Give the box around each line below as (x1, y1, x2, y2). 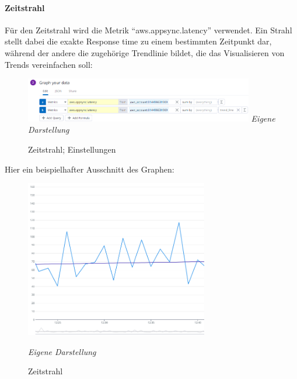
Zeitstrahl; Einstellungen (28, 143, 116, 156)
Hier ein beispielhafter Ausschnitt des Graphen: (5, 163, 174, 175)
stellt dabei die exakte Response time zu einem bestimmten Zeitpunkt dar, (5, 35, 272, 47)
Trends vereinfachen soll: (5, 58, 93, 70)
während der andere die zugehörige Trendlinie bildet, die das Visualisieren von (5, 46, 285, 58)
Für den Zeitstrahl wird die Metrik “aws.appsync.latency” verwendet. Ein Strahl (5, 23, 292, 36)
